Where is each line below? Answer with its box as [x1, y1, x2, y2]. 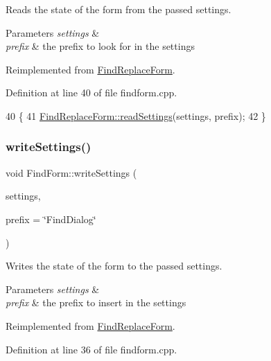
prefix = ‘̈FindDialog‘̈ [6, 211, 96, 226]
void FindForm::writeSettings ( [6, 165, 137, 179]
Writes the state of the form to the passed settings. [6, 258, 222, 273]
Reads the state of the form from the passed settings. [6, 2, 231, 16]
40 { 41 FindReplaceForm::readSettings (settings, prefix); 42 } [6, 108, 266, 123]
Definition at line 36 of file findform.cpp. [6, 342, 177, 356]
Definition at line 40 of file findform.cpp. [6, 85, 177, 100]
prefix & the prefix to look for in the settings [6, 39, 195, 53]
